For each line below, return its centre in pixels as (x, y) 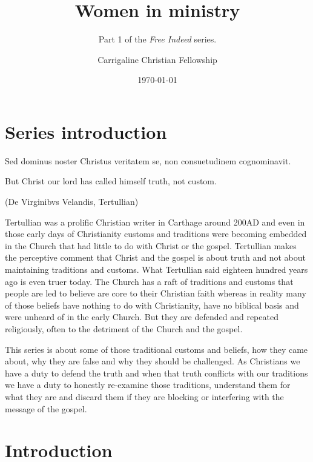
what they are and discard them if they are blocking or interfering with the (144, 396)
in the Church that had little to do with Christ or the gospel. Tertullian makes (151, 245)
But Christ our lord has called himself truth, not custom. (111, 181)
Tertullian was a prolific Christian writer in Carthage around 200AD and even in (155, 222)
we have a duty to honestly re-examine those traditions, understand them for (148, 385)
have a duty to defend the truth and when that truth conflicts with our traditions (156, 373)
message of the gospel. (46, 408)
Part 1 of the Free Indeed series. (157, 39)
